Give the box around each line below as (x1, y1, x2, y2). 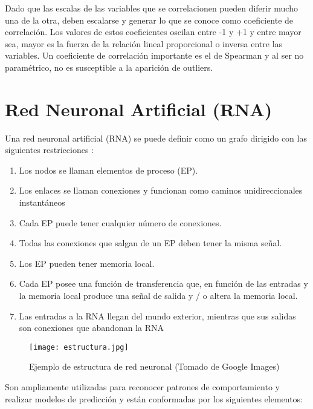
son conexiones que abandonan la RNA (19, 321, 164, 334)
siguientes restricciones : (5, 143, 94, 156)
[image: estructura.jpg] (29, 342, 129, 352)
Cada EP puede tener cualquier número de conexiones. (19, 216, 222, 229)
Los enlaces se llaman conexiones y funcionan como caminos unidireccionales (19, 184, 303, 197)
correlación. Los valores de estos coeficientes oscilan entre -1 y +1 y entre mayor (5, 25, 302, 38)
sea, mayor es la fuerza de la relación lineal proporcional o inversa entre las (5, 37, 283, 50)
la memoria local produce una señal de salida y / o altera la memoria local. (19, 289, 298, 302)
